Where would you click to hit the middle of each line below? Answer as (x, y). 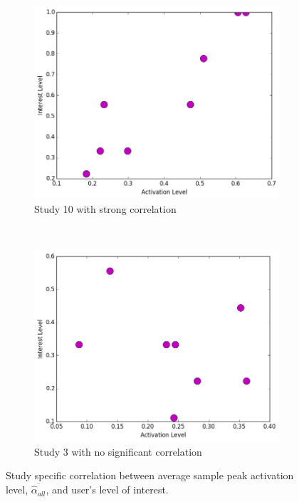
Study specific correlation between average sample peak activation (150, 475)
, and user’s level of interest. (107, 490)
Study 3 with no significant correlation (118, 451)
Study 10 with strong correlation (105, 208)
